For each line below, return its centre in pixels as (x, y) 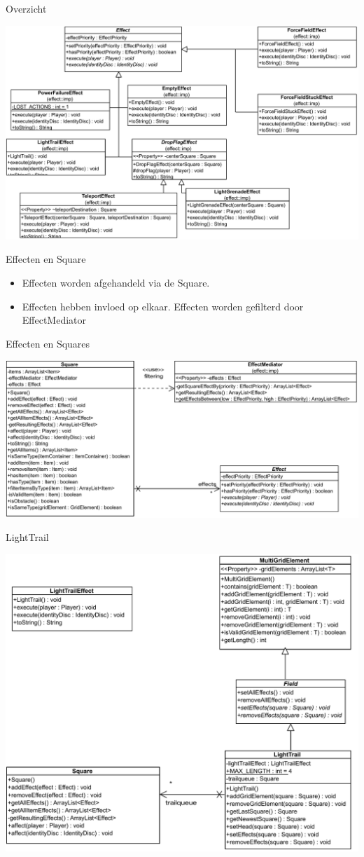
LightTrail (27, 537)
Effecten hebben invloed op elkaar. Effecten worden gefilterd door (163, 306)
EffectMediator (54, 320)
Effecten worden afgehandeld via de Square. (116, 282)
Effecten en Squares (48, 343)
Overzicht (26, 8)
